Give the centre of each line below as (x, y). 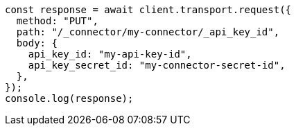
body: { (37, 43)
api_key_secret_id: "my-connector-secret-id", (157, 65)
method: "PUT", (57, 21)
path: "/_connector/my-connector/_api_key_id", (148, 32)
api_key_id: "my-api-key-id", (110, 54)
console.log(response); (69, 98)
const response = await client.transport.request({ (148, 10)
